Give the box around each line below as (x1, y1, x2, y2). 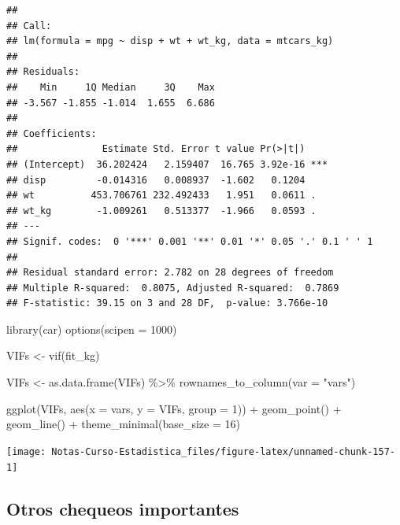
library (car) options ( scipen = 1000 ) (6, 320, 177, 337)
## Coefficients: (6, 128, 97, 139)
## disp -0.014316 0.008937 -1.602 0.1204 (6, 174, 306, 186)
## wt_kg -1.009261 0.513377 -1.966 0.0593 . (6, 205, 317, 216)
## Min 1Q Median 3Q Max (6, 81, 215, 93)
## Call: (6, 20, 52, 31)
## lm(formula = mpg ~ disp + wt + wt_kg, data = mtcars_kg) (6, 35, 334, 47)
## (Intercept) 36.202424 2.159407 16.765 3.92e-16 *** (6, 158, 328, 170)
